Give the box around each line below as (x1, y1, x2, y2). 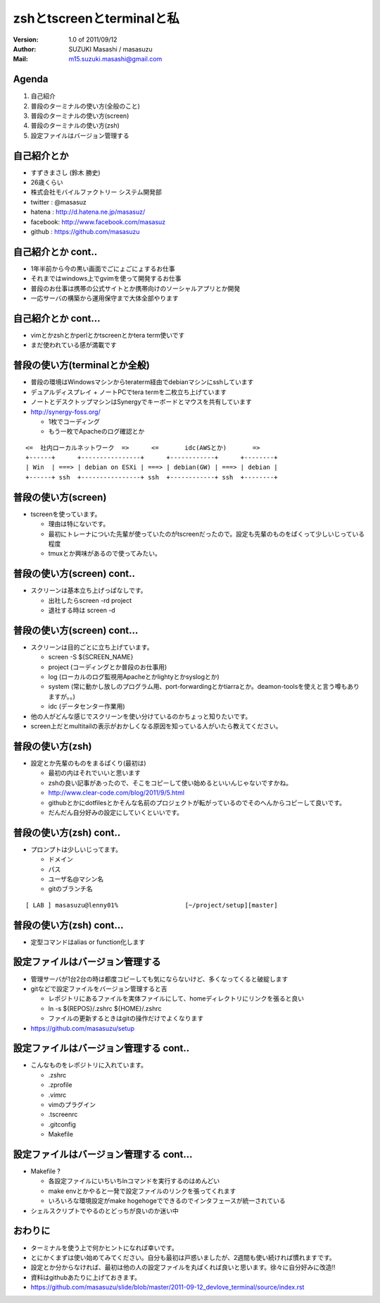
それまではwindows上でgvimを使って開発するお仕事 (30, 274, 182, 283)
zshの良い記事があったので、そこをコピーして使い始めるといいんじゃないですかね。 (48, 778, 292, 787)
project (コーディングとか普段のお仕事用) (48, 663, 167, 671)
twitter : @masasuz (30, 197, 87, 206)
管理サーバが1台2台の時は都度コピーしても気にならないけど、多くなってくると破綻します (30, 974, 289, 983)
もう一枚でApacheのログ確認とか (48, 427, 145, 436)
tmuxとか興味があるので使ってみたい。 (48, 549, 162, 558)
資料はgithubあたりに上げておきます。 (30, 1273, 141, 1281)
